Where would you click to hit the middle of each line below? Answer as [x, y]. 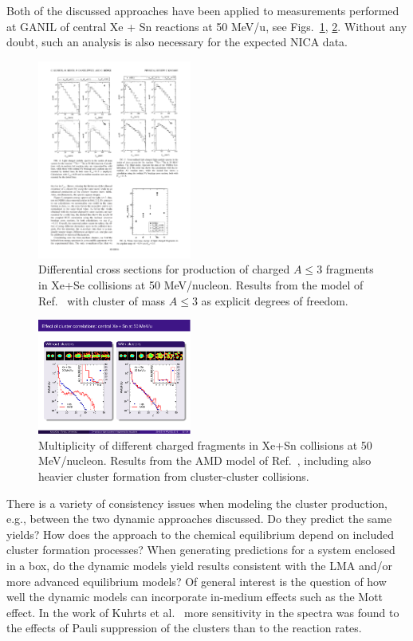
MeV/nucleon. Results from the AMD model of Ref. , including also [205, 460]
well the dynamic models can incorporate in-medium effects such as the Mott [195, 597]
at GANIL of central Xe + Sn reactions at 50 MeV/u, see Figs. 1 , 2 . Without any [207, 26]
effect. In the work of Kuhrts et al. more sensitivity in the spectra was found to [203, 612]
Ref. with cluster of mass [102, 300]
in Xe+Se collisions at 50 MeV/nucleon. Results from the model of [201, 284]
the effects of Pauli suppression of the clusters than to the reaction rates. [184, 628]
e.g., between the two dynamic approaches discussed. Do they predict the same [199, 519]
